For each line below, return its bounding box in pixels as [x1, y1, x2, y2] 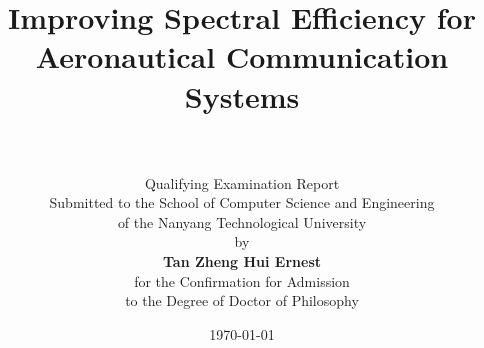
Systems [184, 75, 300, 116]
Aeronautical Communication [35, 36, 449, 77]
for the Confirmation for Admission [134, 270, 350, 291]
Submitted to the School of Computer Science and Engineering [49, 192, 435, 213]
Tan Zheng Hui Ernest [162, 251, 322, 272]
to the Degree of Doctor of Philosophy [125, 290, 359, 311]
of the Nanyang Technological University [117, 211, 367, 232]
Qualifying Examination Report [144, 172, 340, 193]
